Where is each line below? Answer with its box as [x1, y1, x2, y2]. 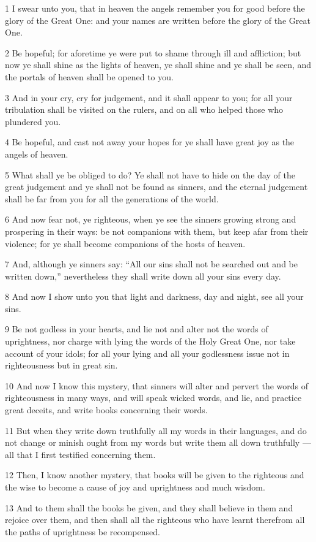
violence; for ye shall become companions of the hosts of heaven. [5, 237, 246, 250]
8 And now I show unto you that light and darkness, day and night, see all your [5, 290, 304, 303]
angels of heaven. [5, 147, 68, 160]
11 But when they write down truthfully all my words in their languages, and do [5, 424, 307, 437]
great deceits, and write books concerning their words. [5, 403, 208, 416]
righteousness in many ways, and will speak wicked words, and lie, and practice [5, 391, 302, 404]
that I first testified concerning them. [17, 448, 156, 460]
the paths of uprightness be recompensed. [5, 525, 160, 538]
